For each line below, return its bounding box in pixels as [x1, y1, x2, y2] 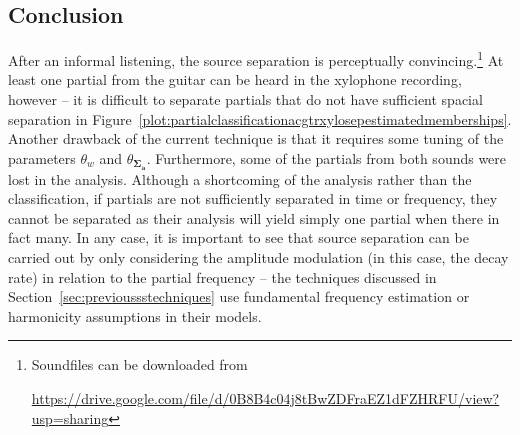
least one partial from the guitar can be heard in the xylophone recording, [8, 69, 462, 90]
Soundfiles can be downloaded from [31, 354, 248, 375]
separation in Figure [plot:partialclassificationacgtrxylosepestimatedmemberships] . [8, 108, 512, 129]
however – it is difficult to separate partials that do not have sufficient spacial [8, 89, 483, 110]
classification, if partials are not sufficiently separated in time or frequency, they [8, 188, 498, 209]
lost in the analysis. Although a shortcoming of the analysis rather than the [8, 168, 472, 189]
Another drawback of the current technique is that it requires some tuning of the [8, 128, 504, 149]
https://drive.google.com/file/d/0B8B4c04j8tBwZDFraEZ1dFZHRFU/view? [31, 388, 500, 409]
